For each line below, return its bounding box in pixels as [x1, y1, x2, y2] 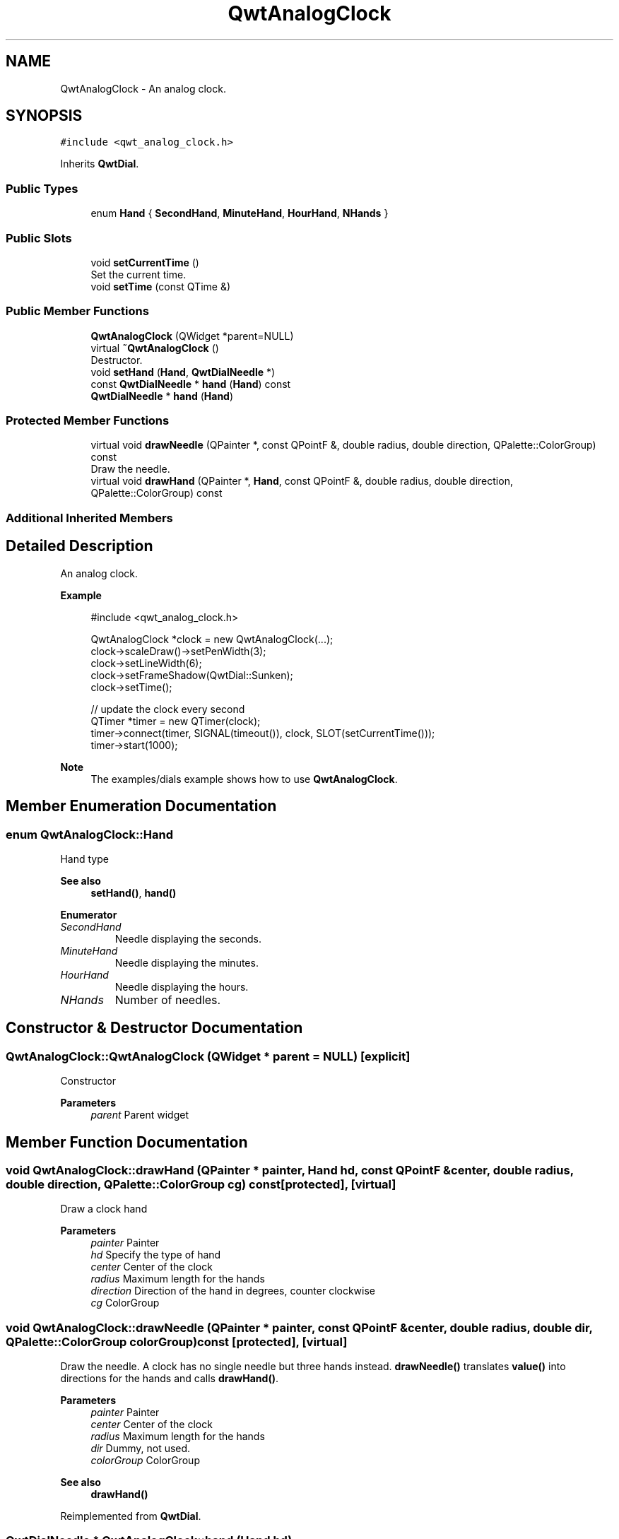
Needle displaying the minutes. [114, 956, 259, 969]
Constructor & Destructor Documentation [6, 1019, 303, 1037]
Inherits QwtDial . [60, 158, 139, 170]
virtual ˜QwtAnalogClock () [90, 341, 219, 354]
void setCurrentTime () [90, 256, 199, 269]
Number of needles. [114, 992, 221, 1007]
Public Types [6, 181, 78, 196]
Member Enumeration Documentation [6, 797, 277, 815]
